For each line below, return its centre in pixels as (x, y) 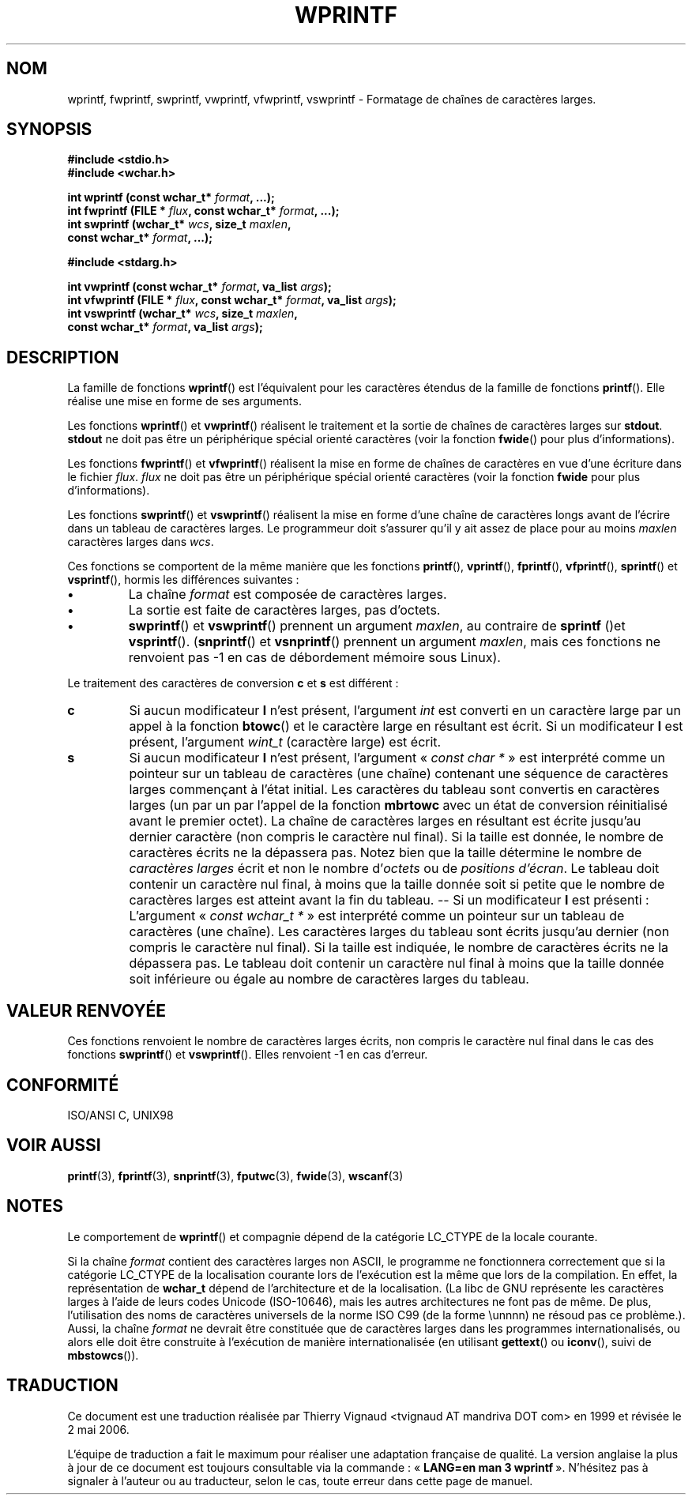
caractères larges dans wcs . (141, 542)
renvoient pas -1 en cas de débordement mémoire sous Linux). (314, 658)
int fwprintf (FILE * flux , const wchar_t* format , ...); (203, 211)
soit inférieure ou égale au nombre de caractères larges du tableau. (329, 979)
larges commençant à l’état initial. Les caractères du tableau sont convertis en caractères (394, 790)
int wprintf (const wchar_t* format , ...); (171, 197)
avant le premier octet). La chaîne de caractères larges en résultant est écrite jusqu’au (385, 821)
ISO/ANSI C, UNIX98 (120, 1115)
